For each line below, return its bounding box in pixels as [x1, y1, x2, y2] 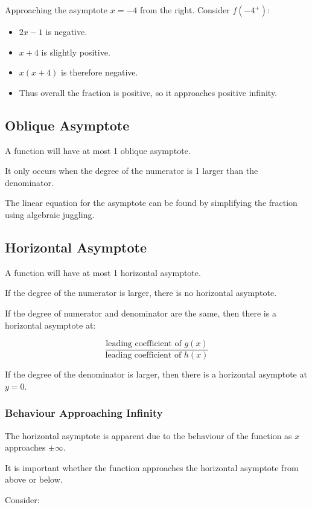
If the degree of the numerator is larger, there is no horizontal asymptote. [5, 286, 277, 299]
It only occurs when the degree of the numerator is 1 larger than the [5, 164, 258, 177]
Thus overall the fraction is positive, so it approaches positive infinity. [19, 86, 278, 98]
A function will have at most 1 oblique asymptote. [5, 144, 191, 156]
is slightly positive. [41, 45, 110, 58]
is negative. [45, 25, 88, 37]
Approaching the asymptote [5, 4, 108, 16]
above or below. [5, 473, 63, 486]
